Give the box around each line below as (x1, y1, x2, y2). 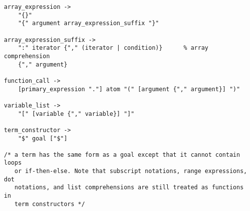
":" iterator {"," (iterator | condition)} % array (18, 44, 209, 52)
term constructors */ (14, 200, 85, 208)
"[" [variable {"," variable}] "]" (18, 110, 134, 117)
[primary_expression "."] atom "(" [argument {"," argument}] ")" (18, 85, 240, 93)
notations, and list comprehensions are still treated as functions (14, 184, 244, 191)
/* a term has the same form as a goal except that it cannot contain (4, 151, 240, 158)
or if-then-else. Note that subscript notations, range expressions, (14, 168, 247, 175)
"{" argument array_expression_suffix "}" (18, 20, 159, 27)
